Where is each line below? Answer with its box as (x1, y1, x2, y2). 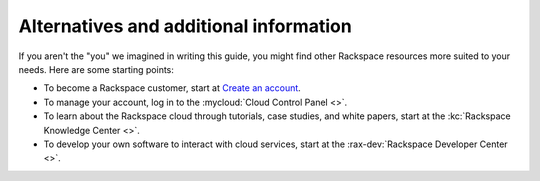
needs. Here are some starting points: (18, 63, 175, 75)
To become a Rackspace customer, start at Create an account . (43, 82, 302, 94)
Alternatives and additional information (18, 15, 352, 37)
